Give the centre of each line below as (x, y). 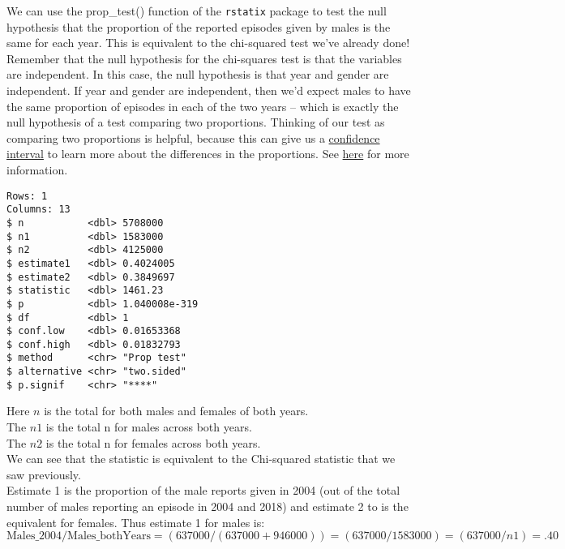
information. (37, 169)
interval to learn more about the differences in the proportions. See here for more (208, 154)
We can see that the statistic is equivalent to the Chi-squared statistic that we (201, 459)
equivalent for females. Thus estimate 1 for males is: (136, 522)
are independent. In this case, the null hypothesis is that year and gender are (198, 74)
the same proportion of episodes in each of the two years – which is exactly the (203, 106)
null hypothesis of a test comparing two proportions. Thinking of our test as (196, 122)
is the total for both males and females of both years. (176, 411)
